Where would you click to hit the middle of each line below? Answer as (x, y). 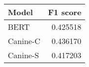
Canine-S (24, 55)
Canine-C (24, 41)
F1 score (65, 12)
